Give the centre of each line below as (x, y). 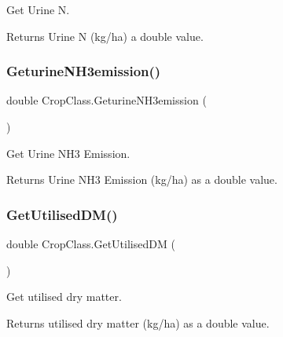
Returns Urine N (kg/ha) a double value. (105, 36)
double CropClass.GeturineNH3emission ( (107, 100)
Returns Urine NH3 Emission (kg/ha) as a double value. (142, 179)
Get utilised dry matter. (64, 297)
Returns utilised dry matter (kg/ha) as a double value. (138, 322)
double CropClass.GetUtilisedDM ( (91, 244)
